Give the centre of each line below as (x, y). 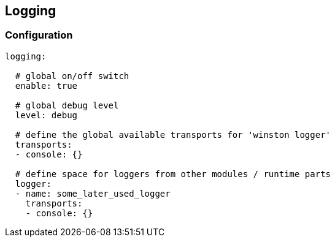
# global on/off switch (72, 76)
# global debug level (67, 105)
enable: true (46, 85)
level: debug (46, 115)
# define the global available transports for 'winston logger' (173, 134)
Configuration (39, 35)
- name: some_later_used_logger (93, 193)
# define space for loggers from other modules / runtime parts (173, 174)
